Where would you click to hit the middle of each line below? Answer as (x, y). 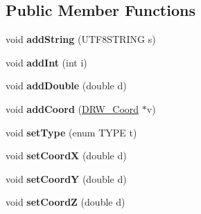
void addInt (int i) (46, 62)
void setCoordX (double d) (66, 155)
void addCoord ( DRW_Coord (72, 108)
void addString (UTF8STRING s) (81, 39)
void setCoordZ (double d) (65, 202)
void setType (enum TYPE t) (71, 132)
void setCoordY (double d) (66, 178)
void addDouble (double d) (66, 86)
